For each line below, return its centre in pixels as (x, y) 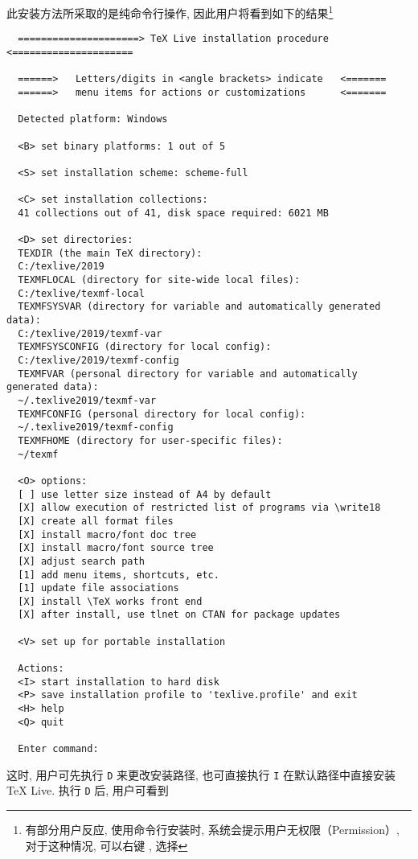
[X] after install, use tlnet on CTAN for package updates (179, 615)
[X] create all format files (96, 521)
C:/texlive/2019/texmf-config (98, 360)
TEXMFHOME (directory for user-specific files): (150, 440)
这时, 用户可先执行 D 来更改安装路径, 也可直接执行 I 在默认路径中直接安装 (201, 774)
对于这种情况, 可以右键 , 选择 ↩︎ (107, 845)
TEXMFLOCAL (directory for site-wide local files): (159, 280)
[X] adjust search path (81, 561)
